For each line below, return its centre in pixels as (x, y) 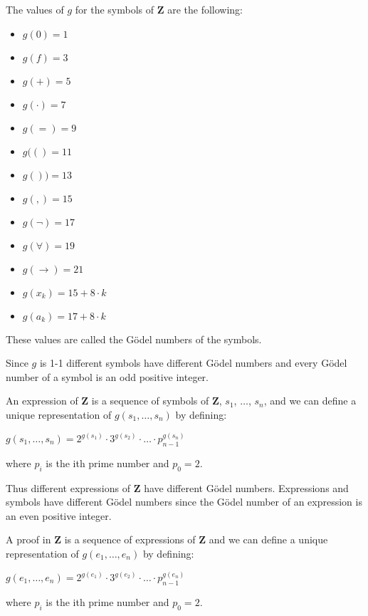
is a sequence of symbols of (150, 401)
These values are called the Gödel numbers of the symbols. (134, 339)
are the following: (205, 9)
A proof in (28, 539)
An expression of (42, 401)
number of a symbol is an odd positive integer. (107, 376)
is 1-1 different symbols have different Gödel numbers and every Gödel (193, 363)
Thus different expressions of (68, 487)
